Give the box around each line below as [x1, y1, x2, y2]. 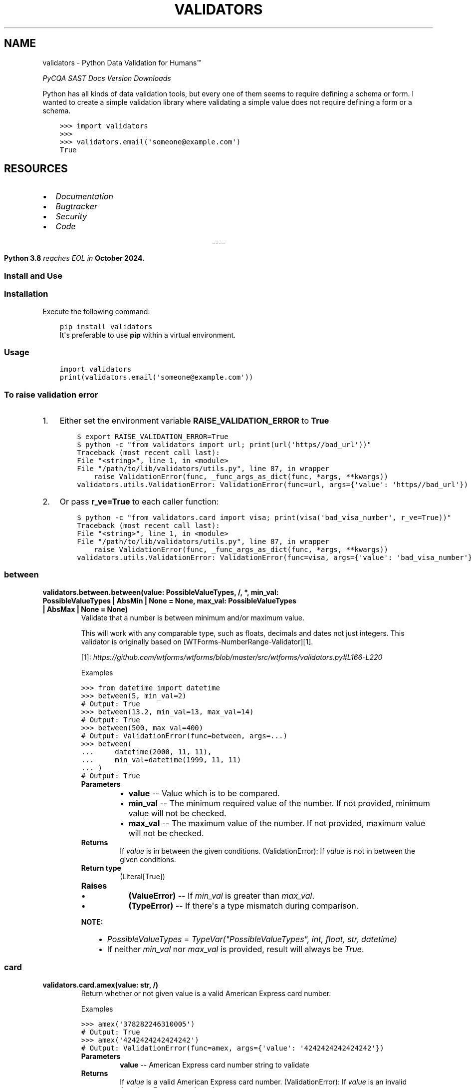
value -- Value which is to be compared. [128, 788, 280, 798]
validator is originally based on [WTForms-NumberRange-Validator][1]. [81, 637, 313, 646]
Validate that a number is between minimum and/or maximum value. [81, 613, 304, 622]
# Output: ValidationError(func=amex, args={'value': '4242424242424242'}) [81, 1044, 384, 1052]
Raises [81, 880, 107, 891]
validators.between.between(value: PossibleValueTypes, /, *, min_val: [42, 587, 279, 596]
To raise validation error [4, 389, 98, 400]
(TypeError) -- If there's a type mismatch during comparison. [128, 900, 359, 911]
